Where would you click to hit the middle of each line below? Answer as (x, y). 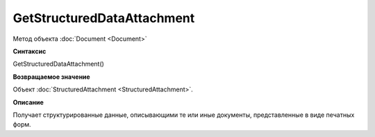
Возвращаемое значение (51, 77)
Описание (28, 102)
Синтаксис (30, 51)
